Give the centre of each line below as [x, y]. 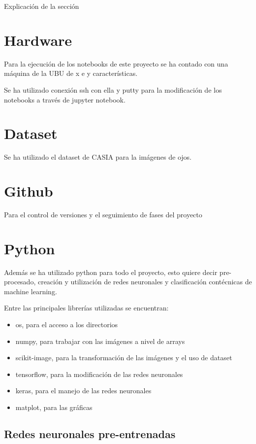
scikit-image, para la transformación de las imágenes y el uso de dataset [124, 358]
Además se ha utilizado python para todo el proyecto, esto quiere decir [111, 272]
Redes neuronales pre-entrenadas [90, 433]
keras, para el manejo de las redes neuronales [83, 391]
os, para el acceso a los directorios [67, 324]
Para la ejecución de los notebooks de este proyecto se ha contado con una [116, 63]
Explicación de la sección [42, 6]
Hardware [38, 40]
